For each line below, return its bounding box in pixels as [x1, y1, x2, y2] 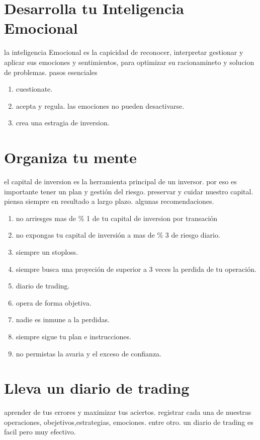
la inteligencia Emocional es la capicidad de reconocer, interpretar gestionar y [4, 47, 243, 57]
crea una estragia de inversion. [16, 117, 110, 128]
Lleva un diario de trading [4, 378, 190, 398]
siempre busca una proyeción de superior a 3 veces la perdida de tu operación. [16, 263, 256, 274]
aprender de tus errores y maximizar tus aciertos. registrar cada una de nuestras [4, 407, 251, 417]
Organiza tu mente [4, 147, 137, 168]
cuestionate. [16, 84, 53, 94]
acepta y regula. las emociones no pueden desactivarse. [16, 100, 185, 111]
